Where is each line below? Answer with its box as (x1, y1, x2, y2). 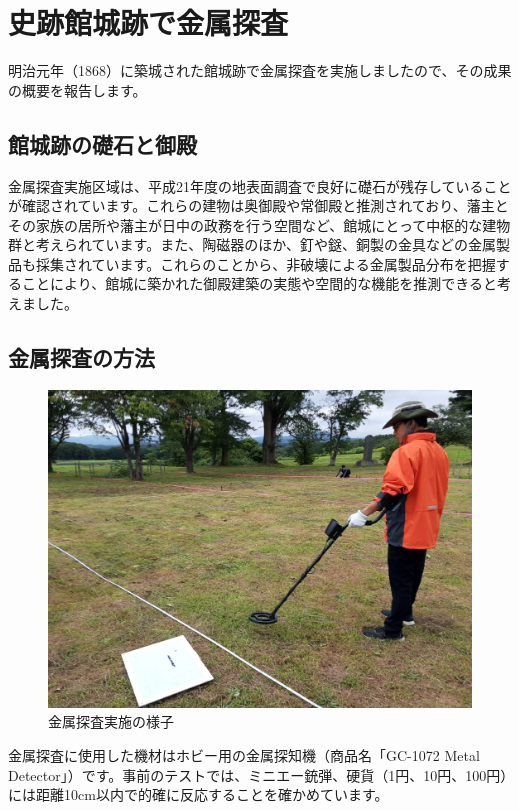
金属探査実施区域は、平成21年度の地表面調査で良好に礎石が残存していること (8, 175, 512, 196)
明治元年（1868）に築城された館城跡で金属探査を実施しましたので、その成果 (8, 60, 512, 81)
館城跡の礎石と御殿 (8, 128, 197, 159)
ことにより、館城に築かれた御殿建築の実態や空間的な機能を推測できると (21, 273, 497, 294)
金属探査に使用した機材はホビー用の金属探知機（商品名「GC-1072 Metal (8, 745, 480, 766)
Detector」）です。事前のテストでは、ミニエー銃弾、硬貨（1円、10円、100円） (8, 764, 508, 785)
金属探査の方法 (8, 342, 155, 373)
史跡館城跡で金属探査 (8, 2, 289, 43)
